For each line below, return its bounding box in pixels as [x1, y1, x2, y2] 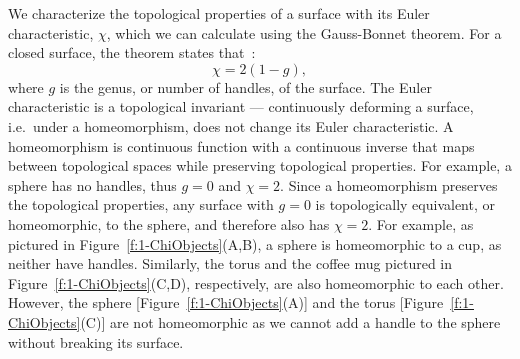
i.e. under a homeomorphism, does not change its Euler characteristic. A [8, 115, 454, 136]
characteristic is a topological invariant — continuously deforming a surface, [8, 96, 474, 117]
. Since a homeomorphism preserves [280, 174, 498, 195]
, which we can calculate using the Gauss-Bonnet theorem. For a [106, 22, 502, 43]
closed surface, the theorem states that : [8, 42, 256, 63]
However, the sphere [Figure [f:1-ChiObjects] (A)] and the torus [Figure [8, 292, 444, 313]
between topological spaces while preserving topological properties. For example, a [8, 155, 512, 176]
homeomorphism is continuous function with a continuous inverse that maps [8, 135, 475, 156]
